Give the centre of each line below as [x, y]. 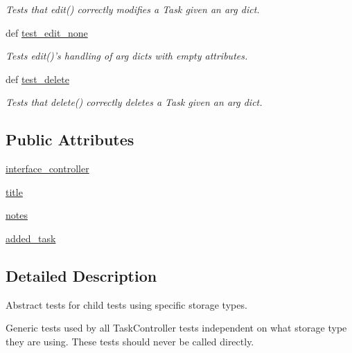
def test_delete [37, 79]
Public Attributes [70, 139]
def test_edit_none [47, 32]
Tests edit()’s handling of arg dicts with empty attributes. [127, 56]
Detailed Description [81, 275]
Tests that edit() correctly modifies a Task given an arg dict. [133, 9]
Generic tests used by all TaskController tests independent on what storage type [176, 328]
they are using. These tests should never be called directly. [130, 341]
